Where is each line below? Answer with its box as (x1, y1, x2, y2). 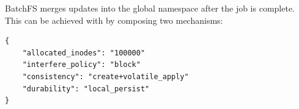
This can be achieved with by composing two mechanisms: (5, 13, 223, 26)
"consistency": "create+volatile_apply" (22, 72, 189, 81)
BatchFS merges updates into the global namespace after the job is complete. (5, 2, 295, 14)
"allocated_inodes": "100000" (22, 48, 146, 57)
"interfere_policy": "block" (22, 60, 141, 69)
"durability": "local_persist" (22, 84, 150, 93)
